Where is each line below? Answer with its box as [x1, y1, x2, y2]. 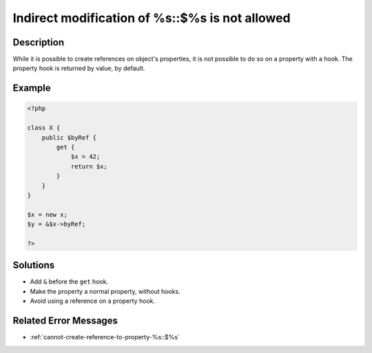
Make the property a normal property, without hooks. [30, 287, 180, 295]
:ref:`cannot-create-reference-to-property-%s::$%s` [30, 333, 180, 341]
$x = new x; [27, 211, 68, 218]
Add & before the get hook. [30, 277, 109, 286]
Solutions [12, 259, 55, 271]
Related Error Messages [12, 315, 118, 327]
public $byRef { [41, 133, 96, 141]
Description [12, 36, 65, 48]
